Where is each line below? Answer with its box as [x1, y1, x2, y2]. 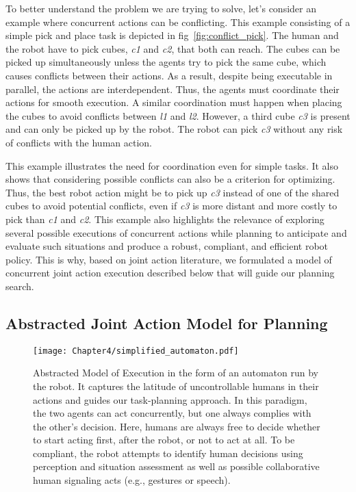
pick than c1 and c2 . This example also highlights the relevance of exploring [5, 211, 325, 226]
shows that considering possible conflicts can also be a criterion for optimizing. [5, 172, 335, 186]
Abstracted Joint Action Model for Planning [5, 312, 328, 333]
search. [5, 279, 34, 293]
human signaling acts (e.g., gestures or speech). [33, 473, 231, 487]
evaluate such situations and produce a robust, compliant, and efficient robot [5, 239, 329, 253]
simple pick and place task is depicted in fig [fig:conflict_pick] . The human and [5, 28, 339, 42]
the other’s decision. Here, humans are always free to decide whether [33, 419, 320, 433]
